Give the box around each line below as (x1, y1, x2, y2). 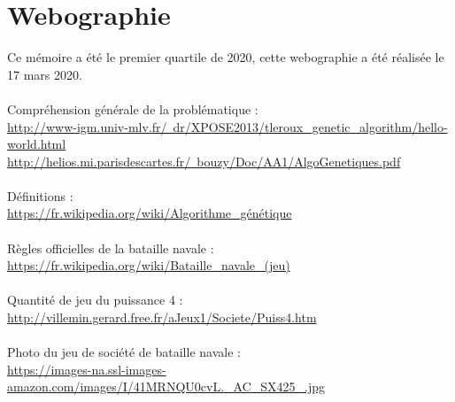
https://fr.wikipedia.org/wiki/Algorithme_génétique (7, 204, 292, 222)
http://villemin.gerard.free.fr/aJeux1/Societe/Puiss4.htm (7, 308, 317, 327)
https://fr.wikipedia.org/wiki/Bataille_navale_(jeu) (7, 256, 290, 274)
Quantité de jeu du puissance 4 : (7, 290, 183, 309)
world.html (7, 135, 66, 153)
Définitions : (7, 186, 73, 205)
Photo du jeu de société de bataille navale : (7, 343, 241, 361)
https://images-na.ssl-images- (7, 359, 166, 378)
